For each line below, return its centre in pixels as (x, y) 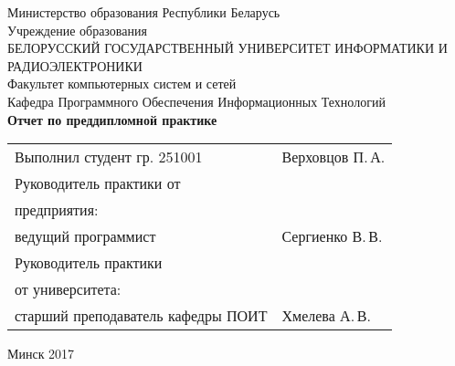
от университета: (68, 289)
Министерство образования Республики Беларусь (144, 12)
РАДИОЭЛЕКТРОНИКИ (75, 65)
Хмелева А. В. (326, 316)
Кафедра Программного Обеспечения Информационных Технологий (196, 101)
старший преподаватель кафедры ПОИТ (141, 316)
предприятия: (57, 210)
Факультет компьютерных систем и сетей (122, 84)
